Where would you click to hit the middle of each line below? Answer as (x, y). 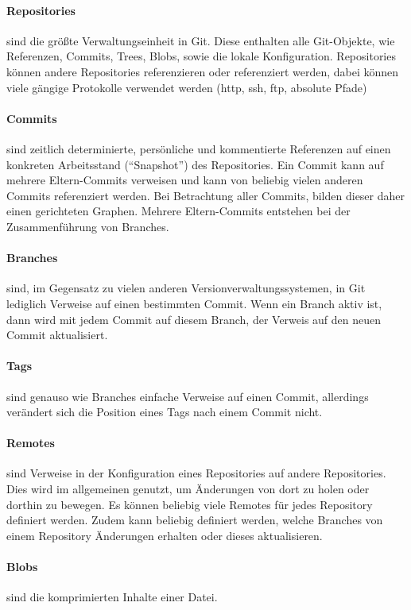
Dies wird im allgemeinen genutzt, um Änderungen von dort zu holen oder (188, 489)
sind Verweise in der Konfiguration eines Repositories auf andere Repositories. (196, 473)
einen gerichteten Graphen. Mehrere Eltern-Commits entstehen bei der (178, 211)
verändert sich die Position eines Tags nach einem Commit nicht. (165, 412)
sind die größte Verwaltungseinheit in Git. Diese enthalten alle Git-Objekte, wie (201, 40)
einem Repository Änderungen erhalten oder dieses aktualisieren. (165, 535)
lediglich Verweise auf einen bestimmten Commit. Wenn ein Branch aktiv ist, (194, 303)
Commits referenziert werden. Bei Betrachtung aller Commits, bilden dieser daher (206, 195)
